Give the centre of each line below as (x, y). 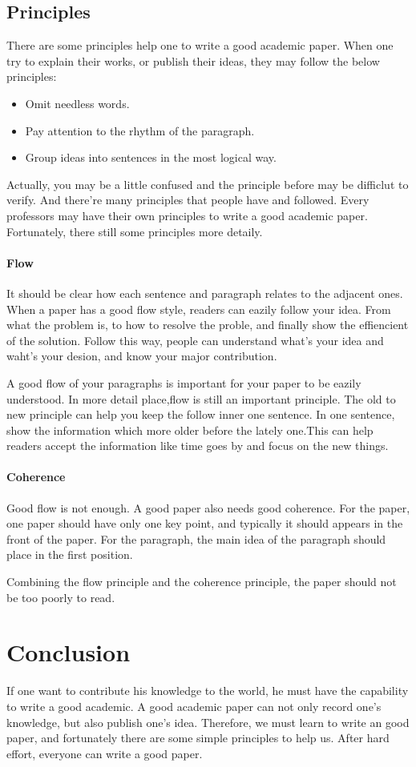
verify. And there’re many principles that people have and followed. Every (188, 200)
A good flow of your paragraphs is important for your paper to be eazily (184, 382)
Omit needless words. (77, 103)
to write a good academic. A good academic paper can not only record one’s (194, 706)
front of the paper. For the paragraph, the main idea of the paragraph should (196, 538)
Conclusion (69, 652)
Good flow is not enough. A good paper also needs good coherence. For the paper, (208, 507)
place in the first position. (70, 554)
